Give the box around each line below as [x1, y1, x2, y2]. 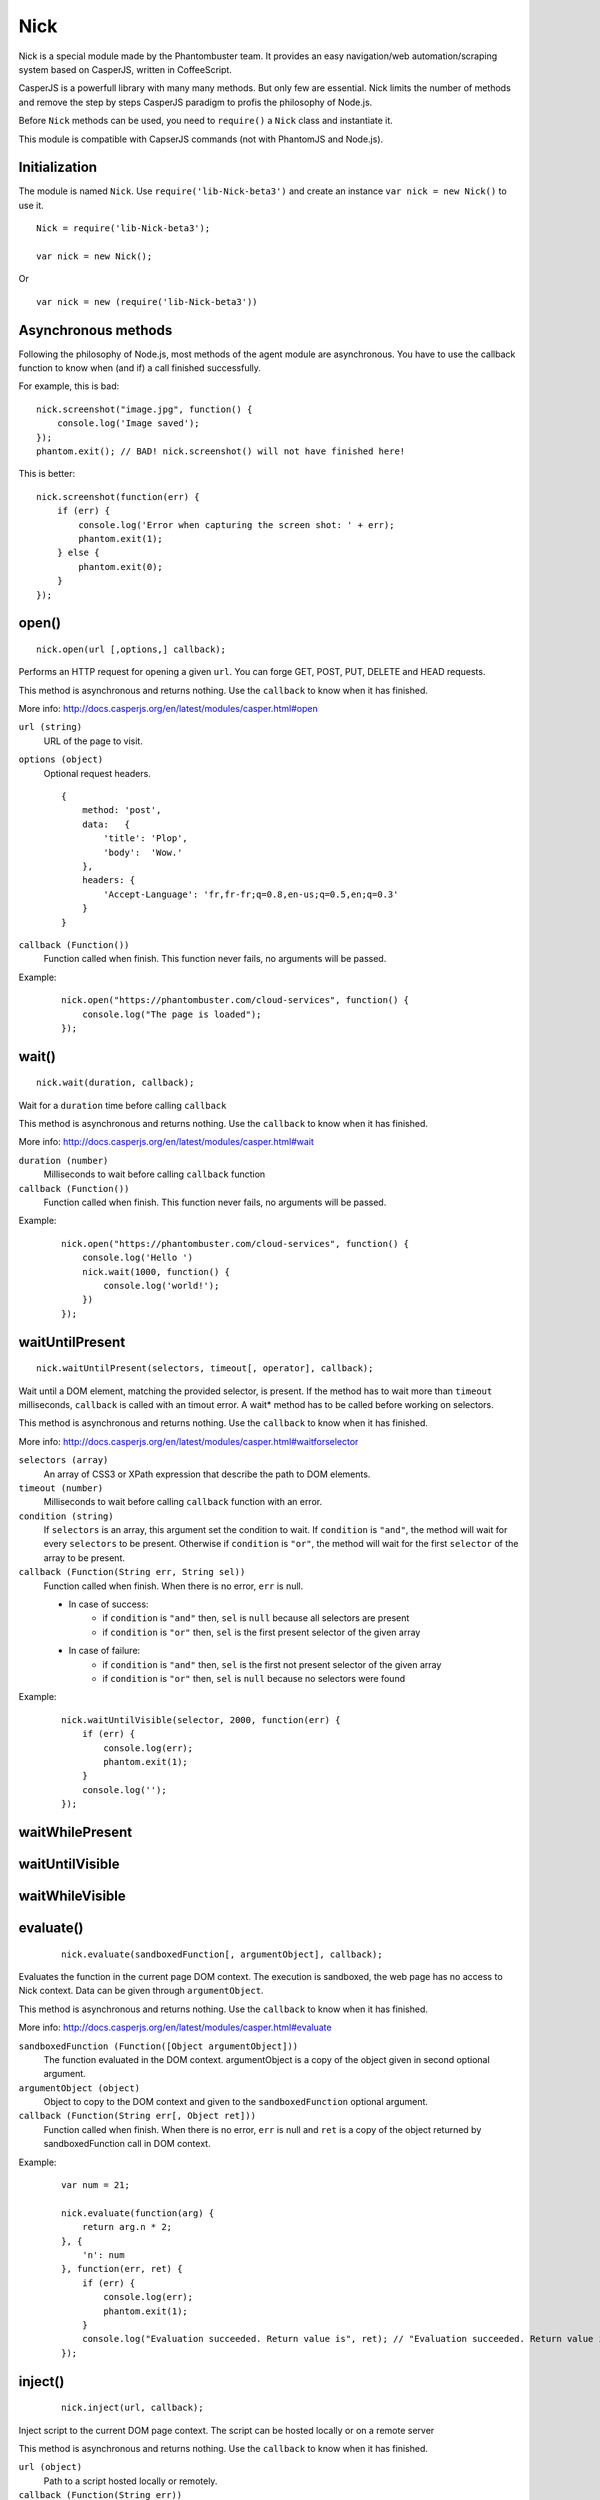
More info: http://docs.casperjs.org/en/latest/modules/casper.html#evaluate [18, 2021, 332, 2034]
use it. [18, 199, 44, 211]
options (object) [18, 754, 104, 765]
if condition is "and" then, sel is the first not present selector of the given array [102, 1658, 442, 1670]
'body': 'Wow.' [103, 846, 183, 858]
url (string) [18, 721, 83, 733]
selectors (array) [18, 1455, 109, 1466]
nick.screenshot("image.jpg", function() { [36, 403, 253, 415]
